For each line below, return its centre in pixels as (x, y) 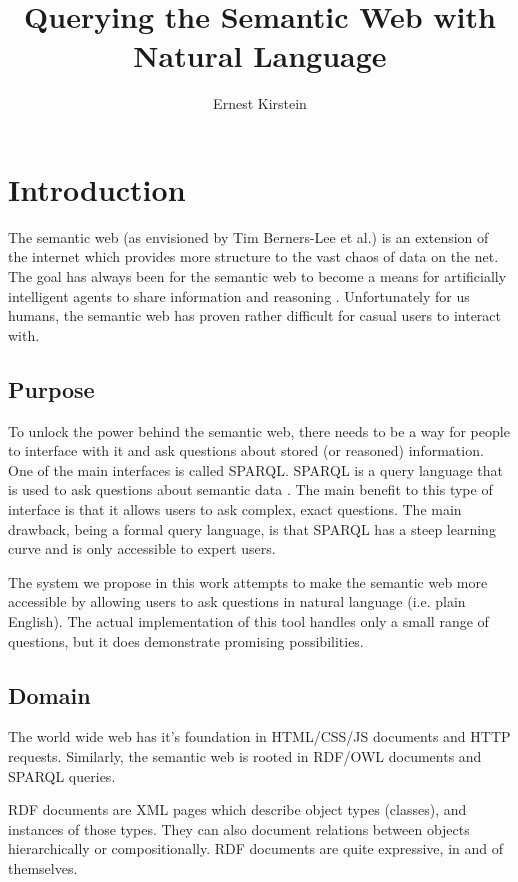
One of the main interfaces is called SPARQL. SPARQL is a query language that (255, 469)
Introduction (97, 188)
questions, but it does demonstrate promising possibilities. (186, 640)
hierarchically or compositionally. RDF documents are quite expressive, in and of (255, 848)
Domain (49, 694)
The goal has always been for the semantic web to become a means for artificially (257, 276)
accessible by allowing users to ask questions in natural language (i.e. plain (237, 601)
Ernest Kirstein (260, 103)
